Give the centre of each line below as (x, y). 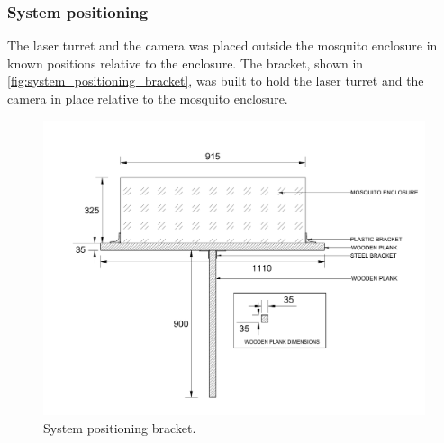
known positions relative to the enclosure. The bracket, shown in (186, 63)
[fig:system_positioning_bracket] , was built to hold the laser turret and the (216, 81)
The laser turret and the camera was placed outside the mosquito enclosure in (222, 45)
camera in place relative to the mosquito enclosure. (148, 98)
